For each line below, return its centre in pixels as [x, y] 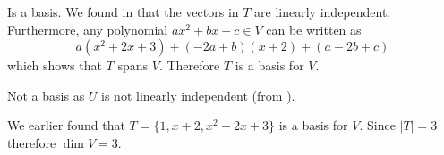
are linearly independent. [323, 12]
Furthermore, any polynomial [88, 29]
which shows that [55, 65]
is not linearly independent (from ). [198, 95]
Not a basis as [46, 95]
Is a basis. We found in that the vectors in [123, 12]
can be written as [314, 29]
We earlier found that [66, 125]
